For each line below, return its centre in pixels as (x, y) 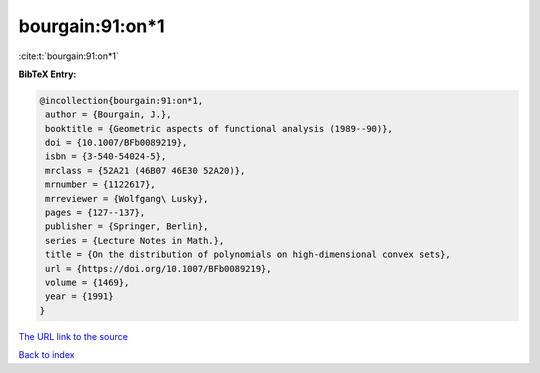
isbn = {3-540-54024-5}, (106, 156)
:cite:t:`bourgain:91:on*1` (68, 56)
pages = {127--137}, (95, 213)
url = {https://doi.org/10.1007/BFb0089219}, (158, 268)
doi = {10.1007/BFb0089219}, (116, 143)
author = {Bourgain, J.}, (108, 114)
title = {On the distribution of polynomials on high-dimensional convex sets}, (248, 254)
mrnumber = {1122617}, (101, 184)
